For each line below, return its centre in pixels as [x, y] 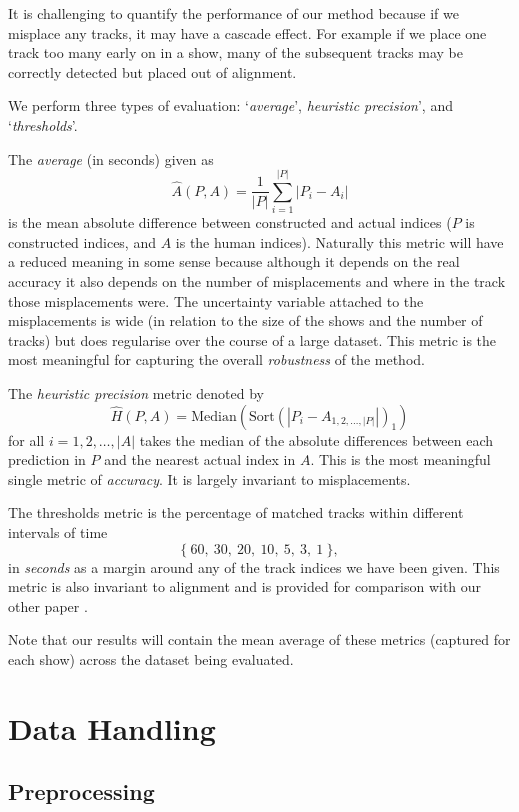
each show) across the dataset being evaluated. [151, 658]
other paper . [48, 605]
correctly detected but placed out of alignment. [152, 71]
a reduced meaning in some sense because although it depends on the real [234, 261]
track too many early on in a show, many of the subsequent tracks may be [235, 52]
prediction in [47, 459]
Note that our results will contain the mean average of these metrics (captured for [259, 639]
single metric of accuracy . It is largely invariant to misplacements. [209, 478]
